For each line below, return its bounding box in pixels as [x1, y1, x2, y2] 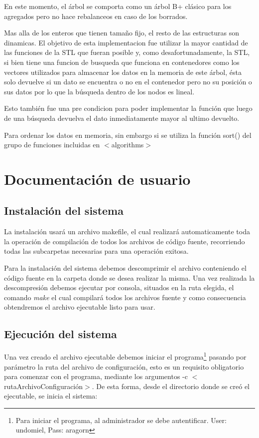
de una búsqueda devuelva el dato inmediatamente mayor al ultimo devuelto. [4, 112, 240, 123]
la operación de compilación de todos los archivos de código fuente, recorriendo [4, 236, 245, 246]
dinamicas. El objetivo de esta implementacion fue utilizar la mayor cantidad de [4, 37, 248, 47]
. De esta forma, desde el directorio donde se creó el [92, 381, 250, 391]
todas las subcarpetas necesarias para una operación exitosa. [4, 246, 189, 256]
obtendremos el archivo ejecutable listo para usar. [4, 302, 155, 312]
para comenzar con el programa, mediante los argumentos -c [4, 371, 188, 382]
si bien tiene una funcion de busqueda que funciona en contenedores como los [4, 56, 240, 67]
